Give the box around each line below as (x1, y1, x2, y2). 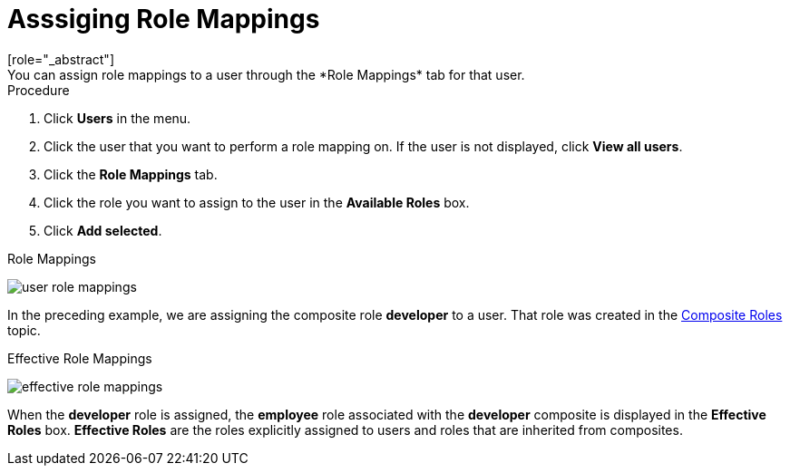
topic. (7, 322, 41, 338)
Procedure (7, 82, 70, 98)
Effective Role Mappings (7, 350, 152, 366)
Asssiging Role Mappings (7, 4, 320, 34)
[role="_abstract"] (7, 51, 115, 67)
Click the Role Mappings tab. (44, 166, 218, 182)
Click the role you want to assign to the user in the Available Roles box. (44, 194, 470, 210)
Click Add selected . (44, 222, 162, 238)
